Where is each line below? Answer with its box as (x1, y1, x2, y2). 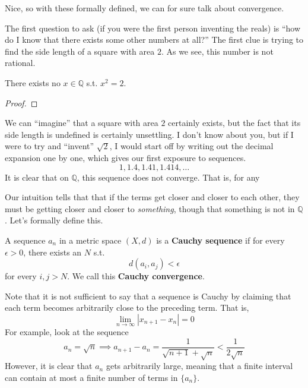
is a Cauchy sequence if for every (156, 234, 285, 246)
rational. (5, 56, 36, 69)
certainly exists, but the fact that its (168, 116, 301, 129)
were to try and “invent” (5, 140, 94, 152)
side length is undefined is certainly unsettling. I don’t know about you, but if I (5, 128, 294, 140)
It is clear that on (5, 171, 69, 183)
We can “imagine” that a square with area (5, 116, 158, 129)
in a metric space (59, 234, 122, 246)
